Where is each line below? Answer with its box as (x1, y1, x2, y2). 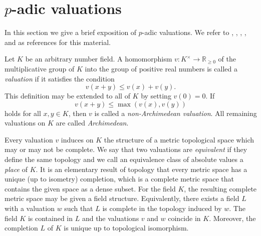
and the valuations (82, 212, 139, 223)
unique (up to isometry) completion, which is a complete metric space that (5, 173, 234, 184)
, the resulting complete (184, 183, 257, 193)
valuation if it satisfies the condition (5, 73, 115, 83)
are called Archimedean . (56, 117, 129, 128)
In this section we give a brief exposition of (5, 27, 137, 37)
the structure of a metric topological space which (104, 134, 254, 144)
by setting (141, 90, 171, 101)
